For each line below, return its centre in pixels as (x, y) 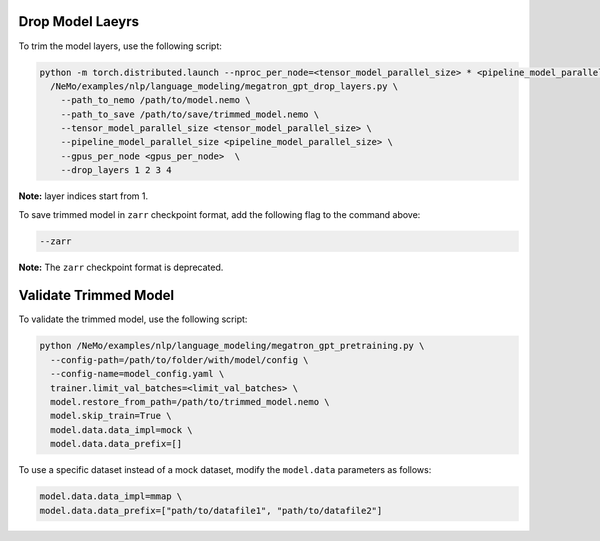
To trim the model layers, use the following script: (120, 46)
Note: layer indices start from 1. (83, 196)
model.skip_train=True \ (111, 416)
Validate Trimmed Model (96, 295)
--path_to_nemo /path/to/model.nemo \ (155, 100)
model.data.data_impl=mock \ (122, 429)
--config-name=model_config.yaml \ (137, 374)
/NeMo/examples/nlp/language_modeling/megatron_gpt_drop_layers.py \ (224, 86)
